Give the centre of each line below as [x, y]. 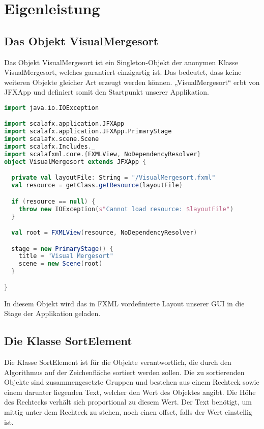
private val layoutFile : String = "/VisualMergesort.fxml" [113, 178]
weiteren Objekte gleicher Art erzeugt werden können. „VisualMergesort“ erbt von [132, 82]
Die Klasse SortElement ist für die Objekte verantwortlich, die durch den [118, 362]
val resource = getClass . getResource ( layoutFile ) [97, 185]
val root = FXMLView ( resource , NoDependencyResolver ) [104, 233]
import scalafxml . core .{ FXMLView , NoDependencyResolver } [102, 154]
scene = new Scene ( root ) [61, 264]
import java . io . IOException [52, 108]
